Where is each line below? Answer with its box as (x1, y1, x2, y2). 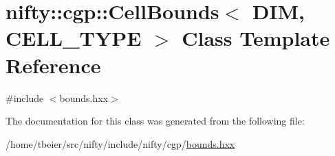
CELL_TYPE (6, 24, 142, 52)
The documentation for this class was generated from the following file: (6, 114, 305, 128)
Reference (6, 51, 101, 79)
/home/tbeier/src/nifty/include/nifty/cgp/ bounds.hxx (6, 136, 235, 151)
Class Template (182, 24, 330, 52)
